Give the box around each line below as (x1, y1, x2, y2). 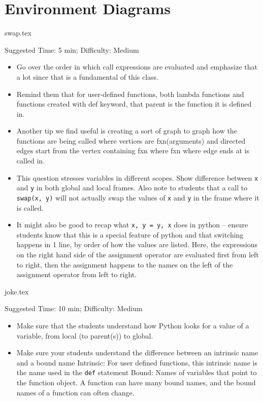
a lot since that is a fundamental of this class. (16, 71, 158, 82)
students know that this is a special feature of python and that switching (16, 229, 244, 240)
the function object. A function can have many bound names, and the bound (16, 377, 256, 388)
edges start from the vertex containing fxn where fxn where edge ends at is (16, 145, 249, 156)
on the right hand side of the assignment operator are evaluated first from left (16, 249, 259, 260)
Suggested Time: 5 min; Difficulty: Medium (5, 44, 139, 55)
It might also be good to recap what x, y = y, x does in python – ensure (16, 219, 248, 230)
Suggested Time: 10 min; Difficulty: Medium (5, 303, 143, 314)
